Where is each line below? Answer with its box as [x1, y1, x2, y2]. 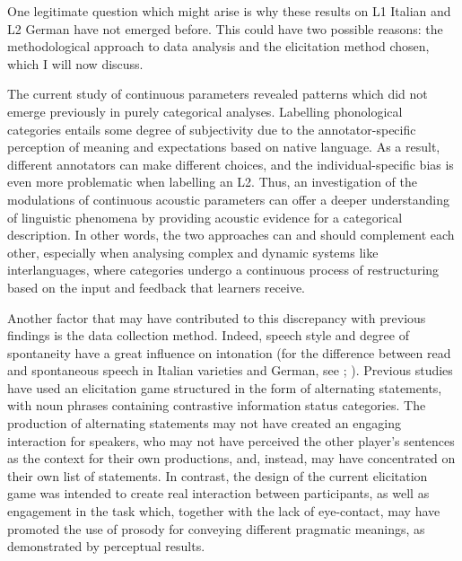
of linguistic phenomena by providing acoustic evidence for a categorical [7, 207, 403, 226]
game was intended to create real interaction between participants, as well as [7, 484, 430, 503]
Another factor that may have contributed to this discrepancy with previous [7, 308, 426, 327]
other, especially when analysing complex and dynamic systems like [7, 242, 379, 261]
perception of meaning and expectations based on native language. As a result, [7, 137, 440, 156]
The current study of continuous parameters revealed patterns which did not [7, 84, 428, 103]
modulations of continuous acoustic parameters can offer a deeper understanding [7, 189, 449, 208]
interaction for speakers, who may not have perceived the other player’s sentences [7, 431, 455, 450]
